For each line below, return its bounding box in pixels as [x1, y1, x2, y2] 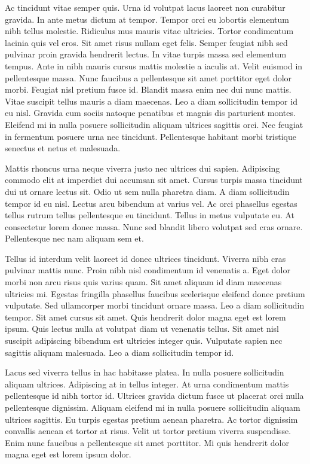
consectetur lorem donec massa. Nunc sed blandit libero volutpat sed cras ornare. [5, 220, 303, 233]
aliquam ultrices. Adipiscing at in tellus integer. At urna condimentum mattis [5, 377, 289, 390]
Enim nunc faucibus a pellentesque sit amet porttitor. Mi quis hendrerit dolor [5, 436, 289, 448]
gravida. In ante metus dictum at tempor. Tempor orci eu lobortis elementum [5, 13, 289, 25]
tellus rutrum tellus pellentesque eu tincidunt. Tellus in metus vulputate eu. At [5, 209, 295, 221]
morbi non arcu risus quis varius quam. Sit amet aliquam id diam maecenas [5, 276, 282, 288]
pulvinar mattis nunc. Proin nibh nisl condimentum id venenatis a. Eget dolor [5, 264, 290, 276]
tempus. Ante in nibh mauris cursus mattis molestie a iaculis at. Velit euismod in [5, 59, 303, 72]
